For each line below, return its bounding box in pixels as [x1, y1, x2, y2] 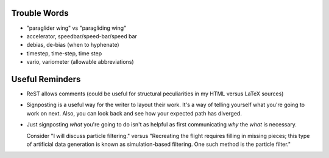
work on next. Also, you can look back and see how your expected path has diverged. [26, 109, 242, 117]
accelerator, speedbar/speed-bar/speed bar [26, 32, 137, 39]
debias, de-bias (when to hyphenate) [26, 41, 119, 49]
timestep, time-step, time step [26, 49, 102, 57]
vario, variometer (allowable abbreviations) [26, 58, 134, 66]
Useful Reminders [11, 74, 81, 84]
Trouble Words [11, 8, 69, 18]
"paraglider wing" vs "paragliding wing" [26, 24, 127, 32]
